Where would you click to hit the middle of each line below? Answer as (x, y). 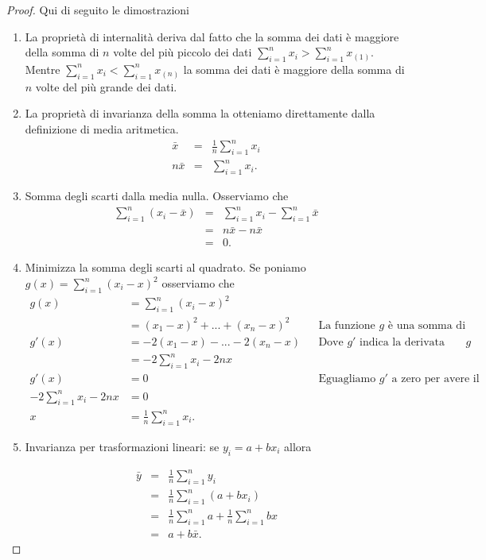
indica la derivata (402, 342)
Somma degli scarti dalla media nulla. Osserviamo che (157, 196)
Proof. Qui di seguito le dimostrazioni (98, 10)
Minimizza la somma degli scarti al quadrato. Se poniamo (165, 267)
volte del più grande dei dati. (106, 86)
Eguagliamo (347, 379)
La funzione (347, 325)
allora (297, 446)
